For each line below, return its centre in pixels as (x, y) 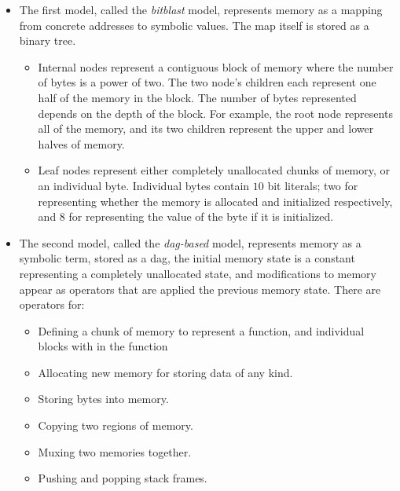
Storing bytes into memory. (103, 399)
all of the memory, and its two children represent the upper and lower (206, 128)
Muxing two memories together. (115, 451)
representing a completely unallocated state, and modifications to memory (198, 273)
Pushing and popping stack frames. (123, 478)
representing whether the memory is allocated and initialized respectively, (215, 201)
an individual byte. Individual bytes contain (144, 185)
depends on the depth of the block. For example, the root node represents (215, 113)
